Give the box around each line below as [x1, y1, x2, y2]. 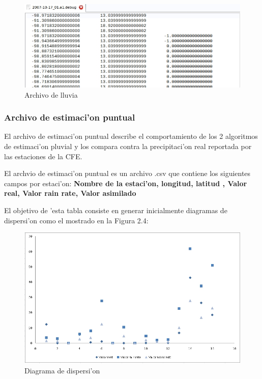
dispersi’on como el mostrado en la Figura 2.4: [4, 215, 149, 225]
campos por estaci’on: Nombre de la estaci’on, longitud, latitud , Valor [4, 178, 247, 188]
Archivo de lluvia [24, 89, 78, 100]
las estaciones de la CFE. [4, 151, 82, 161]
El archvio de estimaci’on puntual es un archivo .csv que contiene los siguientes [4, 168, 251, 179]
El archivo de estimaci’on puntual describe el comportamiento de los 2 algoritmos [4, 131, 258, 141]
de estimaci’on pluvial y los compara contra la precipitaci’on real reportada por [4, 141, 252, 152]
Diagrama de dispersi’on [24, 365, 100, 375]
